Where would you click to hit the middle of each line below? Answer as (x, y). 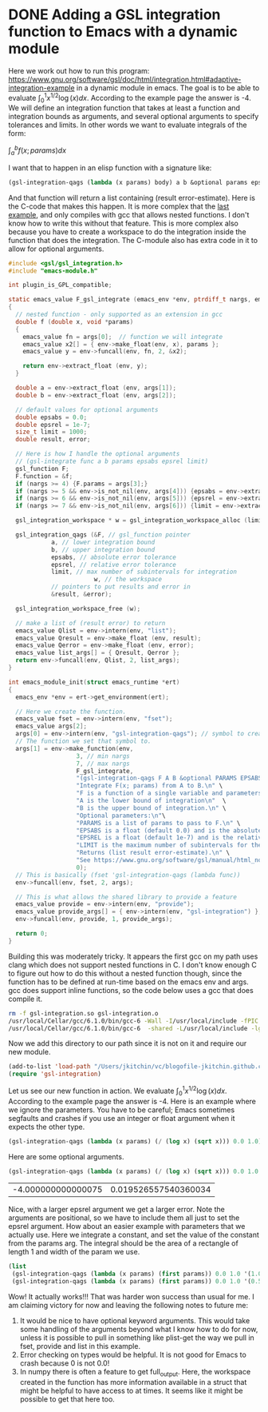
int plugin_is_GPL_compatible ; (60, 285)
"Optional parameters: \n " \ (121, 816)
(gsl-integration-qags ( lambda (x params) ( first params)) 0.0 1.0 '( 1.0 (137, 1274)
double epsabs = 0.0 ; (51, 417)
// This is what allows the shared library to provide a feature (126, 897)
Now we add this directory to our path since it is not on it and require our (128, 1043)
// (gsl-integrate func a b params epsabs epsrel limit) (112, 461)
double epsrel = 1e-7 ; (53, 425)
